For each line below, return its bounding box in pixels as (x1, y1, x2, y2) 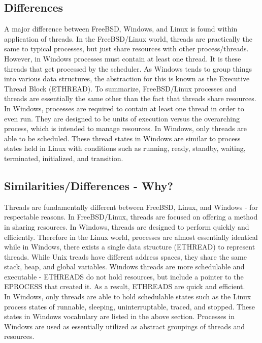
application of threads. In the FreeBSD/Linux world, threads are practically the (4, 33, 252, 44)
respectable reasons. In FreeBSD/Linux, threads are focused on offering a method (4, 211, 258, 222)
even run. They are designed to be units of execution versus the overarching (4, 113, 240, 123)
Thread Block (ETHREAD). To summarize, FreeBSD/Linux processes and (4, 83, 237, 93)
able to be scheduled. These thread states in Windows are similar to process (4, 133, 241, 143)
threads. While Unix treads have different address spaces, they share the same (4, 251, 247, 262)
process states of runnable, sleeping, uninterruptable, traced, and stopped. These (4, 301, 255, 311)
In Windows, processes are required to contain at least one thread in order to (4, 103, 244, 113)
